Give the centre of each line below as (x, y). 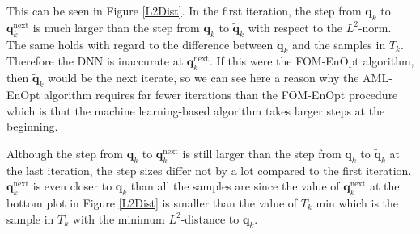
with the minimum (119, 218)
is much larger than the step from (116, 27)
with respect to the (295, 27)
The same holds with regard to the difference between (140, 44)
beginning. (32, 126)
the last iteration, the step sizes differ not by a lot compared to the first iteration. (209, 170)
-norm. (375, 27)
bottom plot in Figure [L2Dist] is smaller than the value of (152, 202)
